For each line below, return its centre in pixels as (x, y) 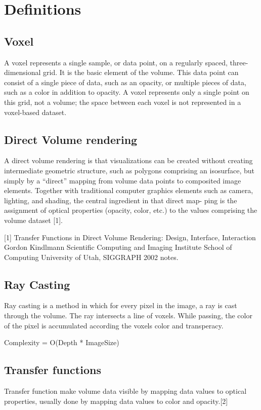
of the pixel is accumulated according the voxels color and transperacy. (114, 325)
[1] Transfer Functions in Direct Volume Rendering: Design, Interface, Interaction (130, 237)
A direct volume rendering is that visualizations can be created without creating (128, 160)
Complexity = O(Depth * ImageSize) (62, 342)
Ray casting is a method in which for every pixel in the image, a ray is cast (121, 305)
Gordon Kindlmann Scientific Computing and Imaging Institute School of (118, 247)
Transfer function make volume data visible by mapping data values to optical (125, 391)
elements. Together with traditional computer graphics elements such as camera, (129, 190)
